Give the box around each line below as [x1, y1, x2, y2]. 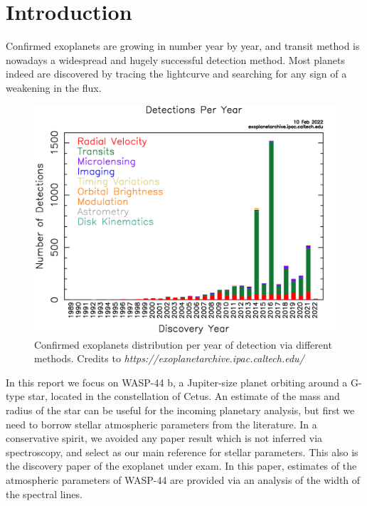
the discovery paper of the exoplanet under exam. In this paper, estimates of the [6, 458, 357, 473]
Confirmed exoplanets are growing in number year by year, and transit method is [6, 38, 360, 53]
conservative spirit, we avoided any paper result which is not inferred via [6, 431, 323, 446]
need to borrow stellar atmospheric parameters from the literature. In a [6, 416, 317, 431]
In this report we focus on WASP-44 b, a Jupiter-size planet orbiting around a [6, 374, 348, 389]
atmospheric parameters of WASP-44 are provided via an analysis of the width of [6, 472, 361, 487]
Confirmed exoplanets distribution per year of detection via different [34, 337, 332, 352]
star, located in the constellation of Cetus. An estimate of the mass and [28, 389, 340, 404]
